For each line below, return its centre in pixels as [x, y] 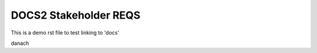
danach [20, 43]
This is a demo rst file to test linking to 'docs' [65, 33]
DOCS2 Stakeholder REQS [76, 15]
